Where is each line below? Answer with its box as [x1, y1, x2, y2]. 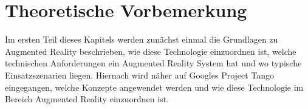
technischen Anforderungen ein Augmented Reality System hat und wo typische [5, 57, 302, 69]
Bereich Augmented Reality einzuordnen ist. [5, 93, 169, 105]
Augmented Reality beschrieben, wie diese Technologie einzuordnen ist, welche [5, 44, 296, 57]
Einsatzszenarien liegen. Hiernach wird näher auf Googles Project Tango [5, 68, 275, 81]
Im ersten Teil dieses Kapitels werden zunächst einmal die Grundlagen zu [5, 33, 278, 46]
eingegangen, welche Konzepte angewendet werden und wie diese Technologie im [5, 80, 304, 93]
